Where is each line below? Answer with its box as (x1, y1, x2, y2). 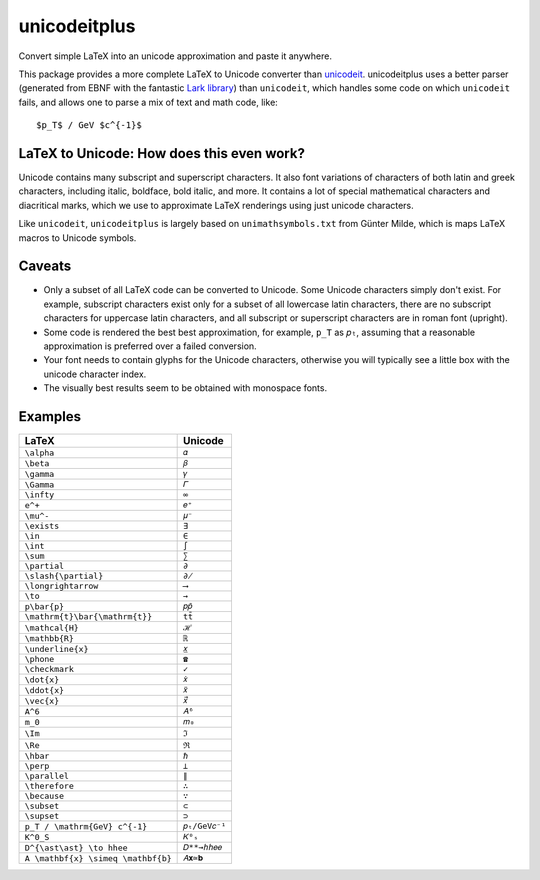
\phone (24, 654, 55, 665)
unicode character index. (43, 368, 147, 380)
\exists (24, 521, 60, 532)
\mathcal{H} (24, 622, 79, 633)
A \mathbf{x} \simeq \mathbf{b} (24, 853, 172, 864)
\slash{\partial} (24, 571, 104, 582)
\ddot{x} (24, 685, 65, 695)
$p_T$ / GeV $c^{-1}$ (36, 120, 142, 131)
